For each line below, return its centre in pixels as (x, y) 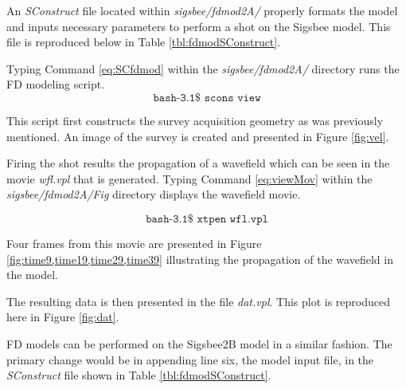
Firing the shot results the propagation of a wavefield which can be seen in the (198, 163)
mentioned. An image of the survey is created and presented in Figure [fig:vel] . (198, 136)
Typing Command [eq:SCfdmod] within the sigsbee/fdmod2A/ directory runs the (203, 68)
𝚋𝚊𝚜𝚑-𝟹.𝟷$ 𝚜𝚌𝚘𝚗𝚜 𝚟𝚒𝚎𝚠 (207, 98)
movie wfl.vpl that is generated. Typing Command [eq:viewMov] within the (189, 178)
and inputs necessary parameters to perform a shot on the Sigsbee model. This (199, 26)
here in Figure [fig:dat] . (63, 317)
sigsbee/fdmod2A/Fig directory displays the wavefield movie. (154, 194)
